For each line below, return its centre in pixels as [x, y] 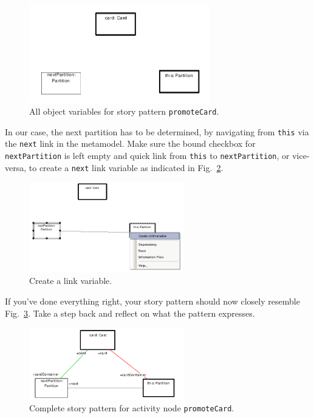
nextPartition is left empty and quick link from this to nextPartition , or [147, 156]
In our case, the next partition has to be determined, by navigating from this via [157, 131]
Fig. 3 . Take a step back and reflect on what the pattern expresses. [130, 313]
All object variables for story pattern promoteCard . [124, 111]
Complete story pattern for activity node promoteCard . [132, 408]
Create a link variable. [71, 281]
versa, [16, 167]
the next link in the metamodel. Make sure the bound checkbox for [130, 143]
